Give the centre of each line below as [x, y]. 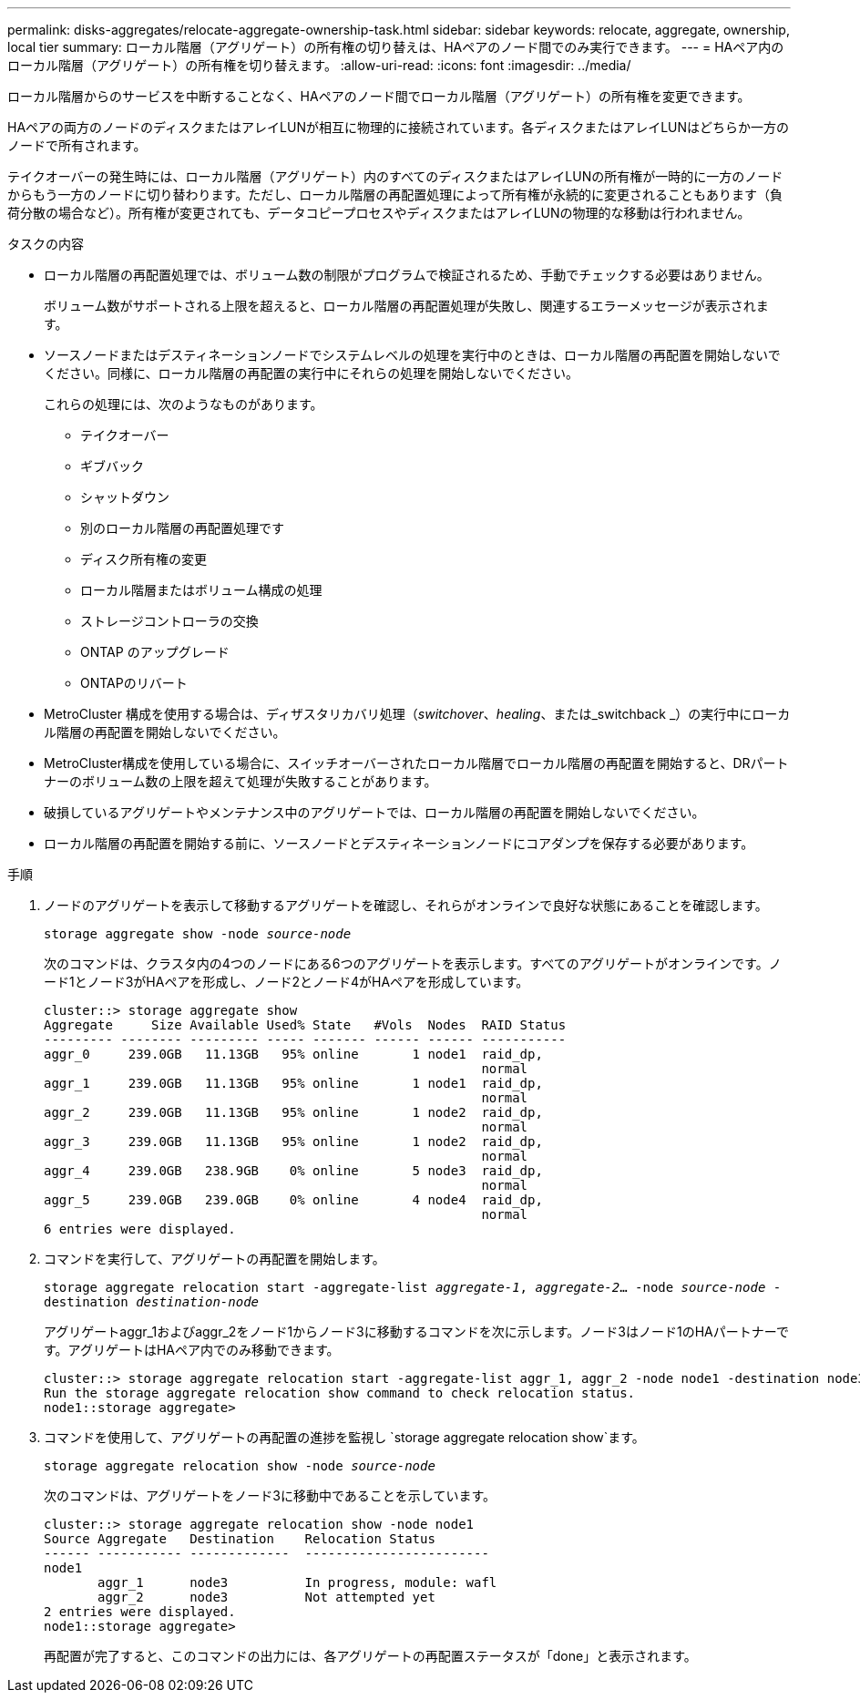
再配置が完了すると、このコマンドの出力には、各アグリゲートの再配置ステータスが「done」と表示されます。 [370, 1656]
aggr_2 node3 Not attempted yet [266, 1597]
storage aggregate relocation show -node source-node [240, 1466]
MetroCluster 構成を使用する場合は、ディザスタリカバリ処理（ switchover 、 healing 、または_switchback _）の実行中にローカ [417, 714]
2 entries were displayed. [140, 1612]
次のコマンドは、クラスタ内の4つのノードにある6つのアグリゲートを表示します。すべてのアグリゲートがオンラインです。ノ [413, 963]
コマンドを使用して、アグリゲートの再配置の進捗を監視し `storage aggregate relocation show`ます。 [344, 1437]
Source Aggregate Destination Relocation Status [240, 1539]
